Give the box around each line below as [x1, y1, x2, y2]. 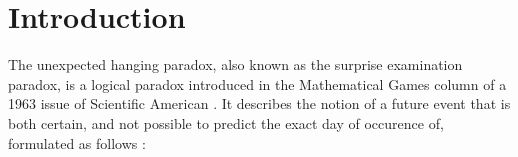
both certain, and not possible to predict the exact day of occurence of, [8, 112, 444, 133]
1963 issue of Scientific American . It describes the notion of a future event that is [8, 93, 511, 114]
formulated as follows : [8, 132, 146, 153]
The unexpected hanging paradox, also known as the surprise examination [8, 54, 463, 75]
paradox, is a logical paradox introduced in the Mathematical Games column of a [8, 73, 507, 94]
